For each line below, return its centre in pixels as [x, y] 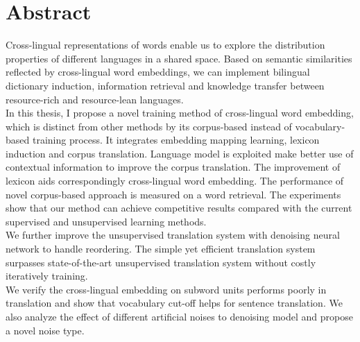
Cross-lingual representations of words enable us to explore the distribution [165, 45]
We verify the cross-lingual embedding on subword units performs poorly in [166, 289]
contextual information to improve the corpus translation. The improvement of [173, 167]
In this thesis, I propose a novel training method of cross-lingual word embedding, [180, 113]
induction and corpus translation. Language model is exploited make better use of [180, 153]
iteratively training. [47, 276]
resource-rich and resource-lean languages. [95, 99]
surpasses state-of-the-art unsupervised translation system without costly [161, 262]
